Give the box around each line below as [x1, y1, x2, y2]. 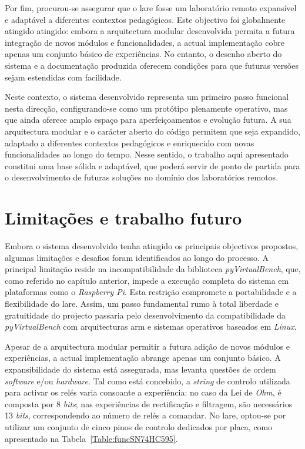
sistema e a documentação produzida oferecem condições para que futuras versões [5, 59, 299, 71]
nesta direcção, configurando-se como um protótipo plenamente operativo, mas [5, 102, 288, 114]
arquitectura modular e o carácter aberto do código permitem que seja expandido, [5, 125, 300, 137]
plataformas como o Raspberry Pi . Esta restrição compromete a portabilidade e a [5, 286, 297, 298]
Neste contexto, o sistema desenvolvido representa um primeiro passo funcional [5, 91, 289, 103]
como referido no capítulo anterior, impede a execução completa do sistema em [5, 274, 289, 286]
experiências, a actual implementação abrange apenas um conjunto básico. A [5, 351, 281, 364]
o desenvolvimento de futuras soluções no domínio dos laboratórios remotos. [5, 171, 279, 183]
